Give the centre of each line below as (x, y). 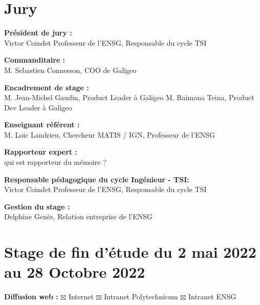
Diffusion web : (31, 297)
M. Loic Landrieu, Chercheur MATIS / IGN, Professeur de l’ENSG (110, 134)
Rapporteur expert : (41, 152)
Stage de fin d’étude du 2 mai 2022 (130, 252)
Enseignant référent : (42, 125)
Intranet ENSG (212, 297)
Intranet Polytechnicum (141, 297)
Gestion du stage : (37, 206)
